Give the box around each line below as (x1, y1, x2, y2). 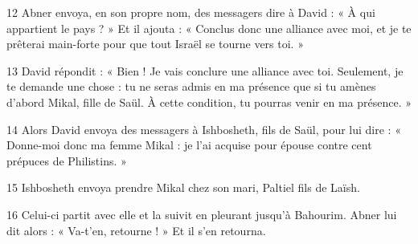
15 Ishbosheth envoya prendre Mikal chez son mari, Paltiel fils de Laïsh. (6, 179, 360, 196)
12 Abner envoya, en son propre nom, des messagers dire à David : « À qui (6, 4, 375, 20)
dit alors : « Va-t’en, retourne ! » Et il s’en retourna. (6, 222, 266, 238)
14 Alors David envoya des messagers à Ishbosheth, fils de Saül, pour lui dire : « (6, 120, 401, 137)
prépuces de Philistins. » (6, 152, 127, 169)
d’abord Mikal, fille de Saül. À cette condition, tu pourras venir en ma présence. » (6, 93, 412, 110)
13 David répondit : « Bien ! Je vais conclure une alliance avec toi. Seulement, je (6, 62, 404, 79)
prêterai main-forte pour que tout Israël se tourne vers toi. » (6, 35, 304, 52)
